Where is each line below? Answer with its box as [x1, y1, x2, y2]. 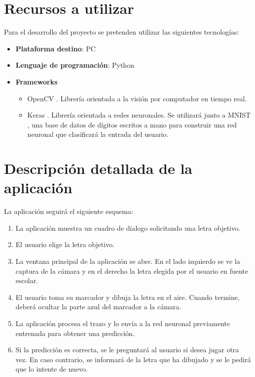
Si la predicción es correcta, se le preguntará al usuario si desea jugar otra [15, 344, 239, 355]
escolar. [15, 275, 38, 286]
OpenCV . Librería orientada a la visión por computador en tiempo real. [27, 93, 247, 103]
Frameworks [15, 76, 58, 86]
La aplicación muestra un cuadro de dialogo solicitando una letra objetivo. [15, 222, 240, 233]
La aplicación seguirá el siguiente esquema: [4, 206, 133, 216]
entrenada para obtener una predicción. [15, 328, 135, 338]
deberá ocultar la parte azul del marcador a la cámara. [15, 301, 182, 312]
